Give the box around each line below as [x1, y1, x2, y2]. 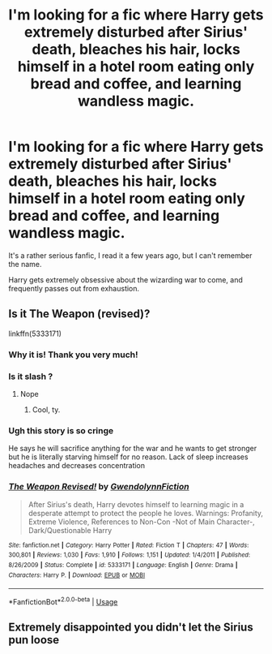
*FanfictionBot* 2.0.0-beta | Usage [8, 596, 118, 606]
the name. [8, 259, 42, 269]
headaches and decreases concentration [8, 461, 146, 471]
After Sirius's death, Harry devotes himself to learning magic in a [28, 499, 244, 509]
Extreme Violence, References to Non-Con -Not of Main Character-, [28, 517, 255, 527]
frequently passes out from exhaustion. [8, 283, 140, 293]
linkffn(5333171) [8, 329, 62, 338]
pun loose [8, 633, 60, 647]
